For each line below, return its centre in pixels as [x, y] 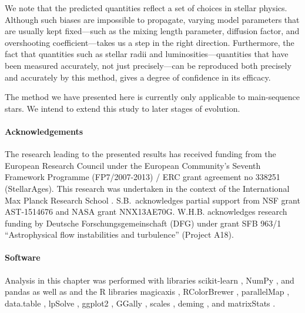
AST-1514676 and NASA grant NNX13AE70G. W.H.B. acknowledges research [146, 212]
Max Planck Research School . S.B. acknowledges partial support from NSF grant [152, 200]
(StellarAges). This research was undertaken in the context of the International [147, 188]
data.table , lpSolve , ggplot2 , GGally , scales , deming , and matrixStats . [140, 303]
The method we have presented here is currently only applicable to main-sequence [152, 97]
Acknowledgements [44, 131]
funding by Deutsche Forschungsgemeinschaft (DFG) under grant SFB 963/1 [143, 223]
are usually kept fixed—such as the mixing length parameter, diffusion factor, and [152, 31]
